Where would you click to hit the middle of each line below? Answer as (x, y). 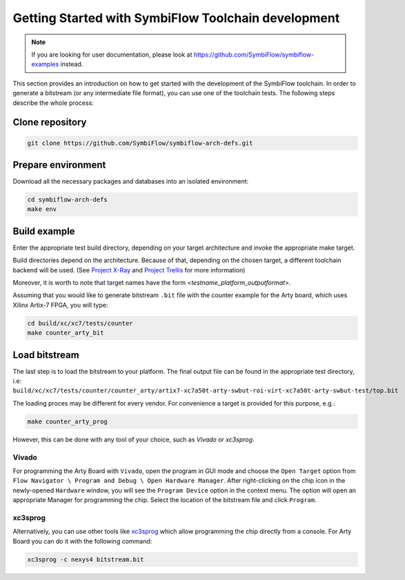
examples (45, 64)
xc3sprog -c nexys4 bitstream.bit (86, 559)
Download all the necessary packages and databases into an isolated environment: (131, 181)
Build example (44, 231)
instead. (72, 64)
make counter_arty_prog (68, 421)
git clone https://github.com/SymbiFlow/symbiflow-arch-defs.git (140, 143)
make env (42, 209)
